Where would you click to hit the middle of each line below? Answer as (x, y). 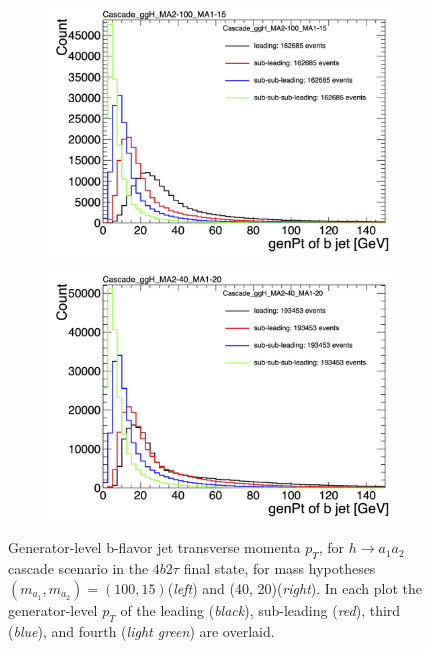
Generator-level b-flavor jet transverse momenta (154, 547)
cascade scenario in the (78, 568)
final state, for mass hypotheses (279, 568)
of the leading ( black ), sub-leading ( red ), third (260, 609)
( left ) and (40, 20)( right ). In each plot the (295, 587)
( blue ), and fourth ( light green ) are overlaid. (141, 630)
